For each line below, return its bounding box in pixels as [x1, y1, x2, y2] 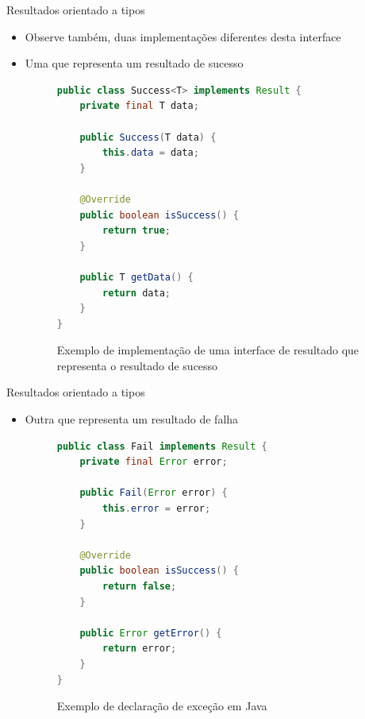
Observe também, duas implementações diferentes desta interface [25, 28, 341, 44]
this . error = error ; [102, 503, 211, 515]
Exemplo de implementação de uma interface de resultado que [56, 342, 359, 358]
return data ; [102, 287, 171, 299]
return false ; [102, 581, 177, 592]
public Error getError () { [79, 627, 222, 639]
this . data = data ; [102, 147, 199, 159]
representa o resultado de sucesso [56, 357, 218, 373]
